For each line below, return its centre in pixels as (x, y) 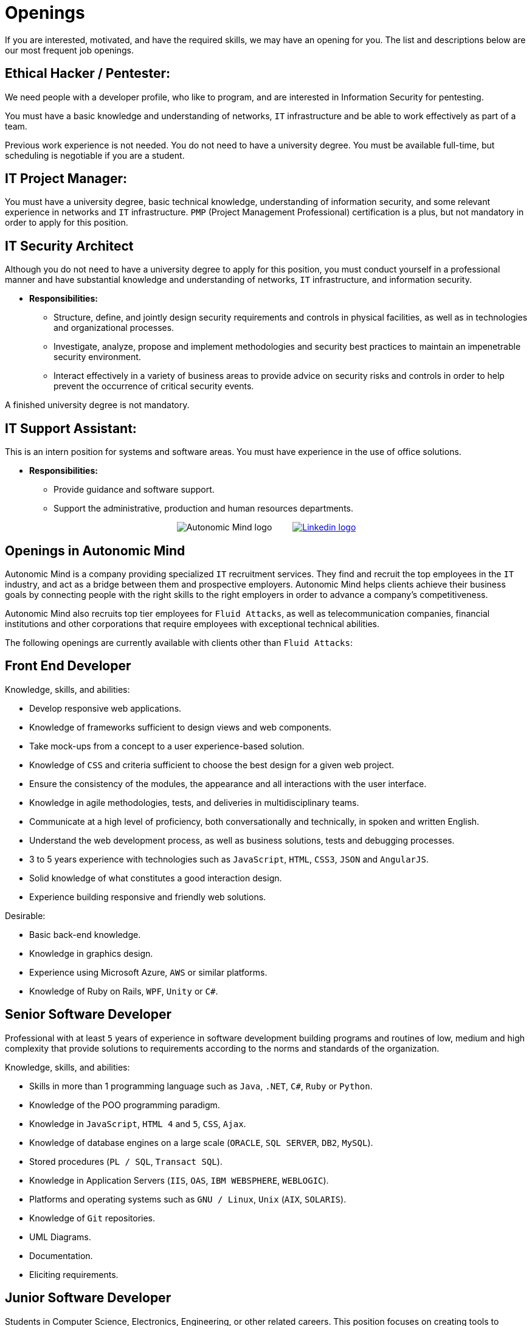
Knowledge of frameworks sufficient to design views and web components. (181, 727)
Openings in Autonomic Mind (95, 550)
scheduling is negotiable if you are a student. (95, 155)
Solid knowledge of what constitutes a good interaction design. (156, 878)
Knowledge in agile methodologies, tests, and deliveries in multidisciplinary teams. (194, 802)
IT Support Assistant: (71, 428)
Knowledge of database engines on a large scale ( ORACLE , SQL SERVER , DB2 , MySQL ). (201, 1142)
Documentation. (61, 1255)
